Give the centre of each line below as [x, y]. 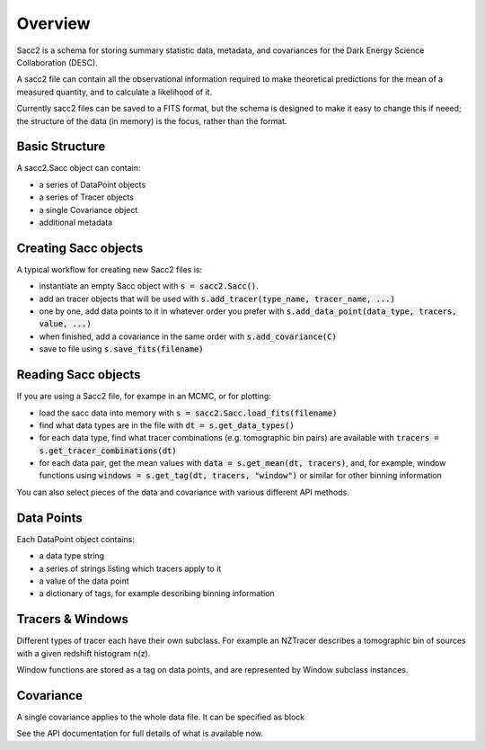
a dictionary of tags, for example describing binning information [157, 594]
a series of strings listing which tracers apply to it [130, 568]
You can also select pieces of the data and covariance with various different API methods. [183, 492]
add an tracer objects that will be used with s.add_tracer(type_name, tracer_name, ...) [217, 299]
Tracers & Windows [73, 619]
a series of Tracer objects [87, 197]
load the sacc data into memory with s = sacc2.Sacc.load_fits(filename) [188, 413]
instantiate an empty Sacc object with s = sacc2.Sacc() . [149, 286]
